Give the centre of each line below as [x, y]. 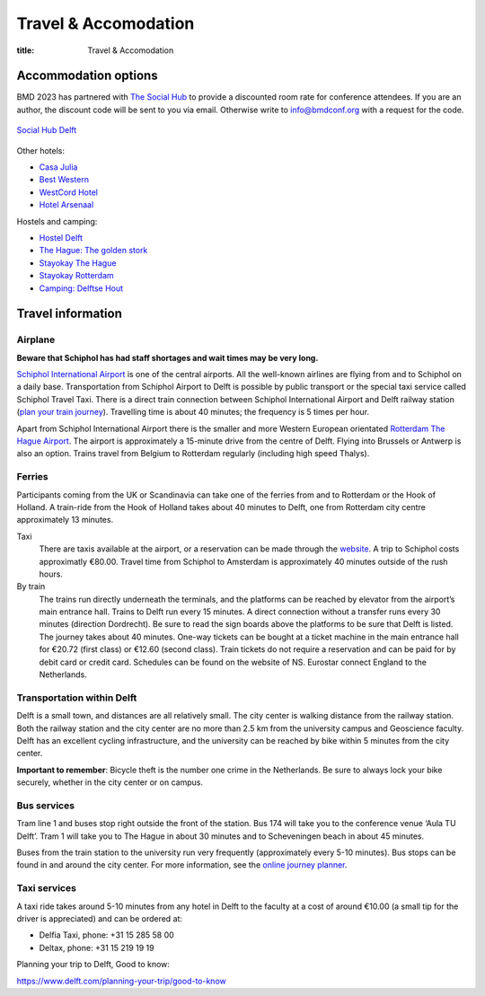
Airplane [36, 339]
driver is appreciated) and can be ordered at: [100, 918]
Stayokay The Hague [78, 263]
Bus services [46, 806]
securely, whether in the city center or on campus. [110, 782]
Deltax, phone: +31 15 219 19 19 [97, 948]
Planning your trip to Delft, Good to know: [93, 965]
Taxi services [46, 888]
